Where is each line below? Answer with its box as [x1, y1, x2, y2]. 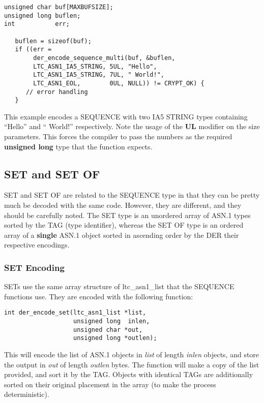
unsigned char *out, [73, 326, 143, 333]
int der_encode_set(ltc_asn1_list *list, [4, 309, 146, 317]
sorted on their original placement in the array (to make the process [4, 379, 216, 389]
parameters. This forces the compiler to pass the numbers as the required [4, 131, 232, 142]
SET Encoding [4, 261, 65, 273]
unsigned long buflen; [4, 12, 81, 19]
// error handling [25, 88, 88, 96]
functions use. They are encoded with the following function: [4, 291, 193, 301]
